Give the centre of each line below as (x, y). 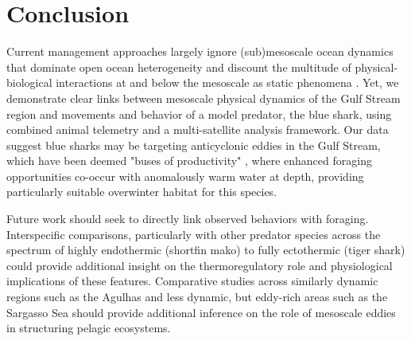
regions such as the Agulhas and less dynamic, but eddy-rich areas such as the (197, 297)
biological (29, 82)
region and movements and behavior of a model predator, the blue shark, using (199, 114)
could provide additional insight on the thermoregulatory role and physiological (200, 265)
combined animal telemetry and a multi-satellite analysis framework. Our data (198, 129)
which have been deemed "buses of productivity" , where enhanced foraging (189, 161)
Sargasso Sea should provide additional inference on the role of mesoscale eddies (201, 312)
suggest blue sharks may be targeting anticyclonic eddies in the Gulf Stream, (194, 145)
